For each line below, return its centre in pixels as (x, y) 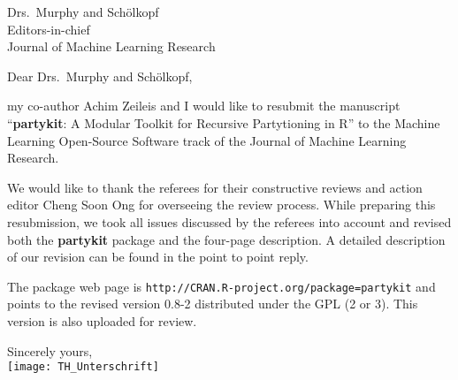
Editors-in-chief (49, 29)
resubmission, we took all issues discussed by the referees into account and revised (229, 221)
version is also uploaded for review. (102, 320)
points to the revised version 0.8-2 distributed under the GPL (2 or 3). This (213, 304)
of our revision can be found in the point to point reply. (158, 257)
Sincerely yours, (50, 350)
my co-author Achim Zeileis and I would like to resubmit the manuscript (204, 106)
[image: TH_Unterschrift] (83, 367)
